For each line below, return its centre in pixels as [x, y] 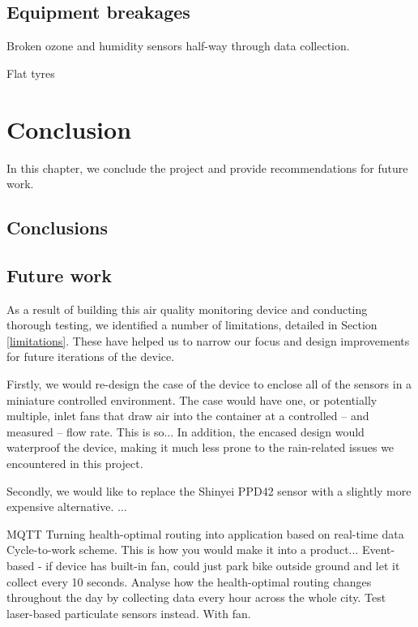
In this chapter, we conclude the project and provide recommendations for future [207, 167]
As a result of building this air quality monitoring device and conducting [187, 309]
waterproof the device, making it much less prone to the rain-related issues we [200, 447]
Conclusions [58, 228]
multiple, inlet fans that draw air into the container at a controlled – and [188, 416]
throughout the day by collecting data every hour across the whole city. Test [196, 597]
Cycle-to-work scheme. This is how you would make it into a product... [183, 550]
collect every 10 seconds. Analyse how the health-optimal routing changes [189, 581]
